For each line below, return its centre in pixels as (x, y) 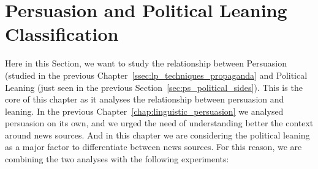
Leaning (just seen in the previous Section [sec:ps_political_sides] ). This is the (154, 87)
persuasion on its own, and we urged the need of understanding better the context (159, 123)
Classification (62, 34)
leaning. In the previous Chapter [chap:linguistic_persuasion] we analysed (144, 111)
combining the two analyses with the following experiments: (117, 159)
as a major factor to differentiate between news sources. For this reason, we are (153, 147)
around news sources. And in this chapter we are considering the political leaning (157, 135)
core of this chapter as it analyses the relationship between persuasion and (145, 99)
